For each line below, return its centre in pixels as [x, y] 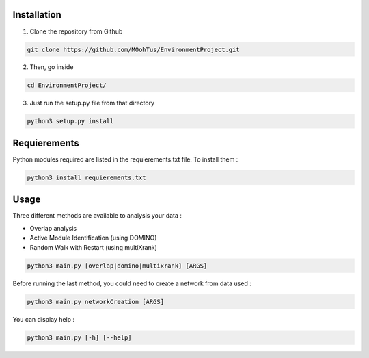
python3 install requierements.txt [86, 177]
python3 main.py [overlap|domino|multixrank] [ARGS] [117, 266]
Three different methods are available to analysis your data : [97, 216]
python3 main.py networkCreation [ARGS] [95, 302]
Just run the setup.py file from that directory [92, 103]
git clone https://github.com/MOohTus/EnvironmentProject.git [133, 49]
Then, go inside [52, 67]
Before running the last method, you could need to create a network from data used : [132, 283]
